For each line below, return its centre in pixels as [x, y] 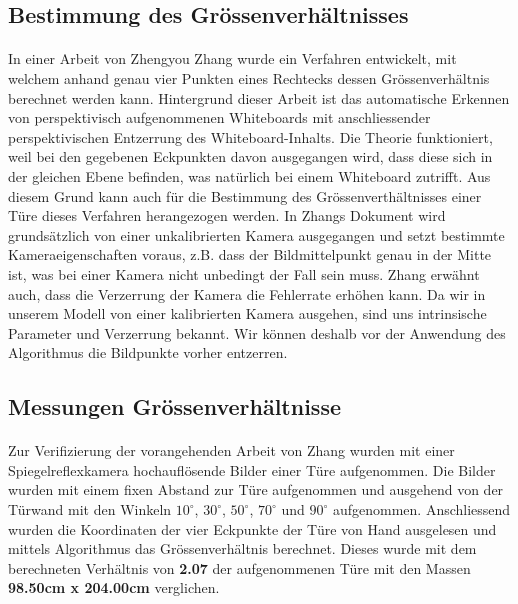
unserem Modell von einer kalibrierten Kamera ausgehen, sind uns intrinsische [247, 313]
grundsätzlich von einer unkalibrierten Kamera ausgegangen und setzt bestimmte [256, 234]
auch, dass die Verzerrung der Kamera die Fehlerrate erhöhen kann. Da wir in [247, 293]
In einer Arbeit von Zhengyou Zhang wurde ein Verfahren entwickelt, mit [232, 58]
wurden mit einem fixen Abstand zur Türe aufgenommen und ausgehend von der [256, 489]
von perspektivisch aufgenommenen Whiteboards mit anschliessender [219, 117]
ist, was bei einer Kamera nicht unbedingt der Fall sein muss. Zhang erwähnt [244, 273]
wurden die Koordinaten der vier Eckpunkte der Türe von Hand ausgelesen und [252, 528]
